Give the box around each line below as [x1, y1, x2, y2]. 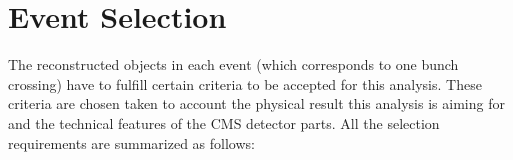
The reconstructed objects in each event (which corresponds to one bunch [8, 54, 459, 75]
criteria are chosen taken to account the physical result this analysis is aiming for [8, 93, 505, 114]
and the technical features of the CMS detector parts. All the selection [8, 112, 440, 133]
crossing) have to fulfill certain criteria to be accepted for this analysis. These [8, 73, 482, 94]
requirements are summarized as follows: [8, 132, 255, 153]
